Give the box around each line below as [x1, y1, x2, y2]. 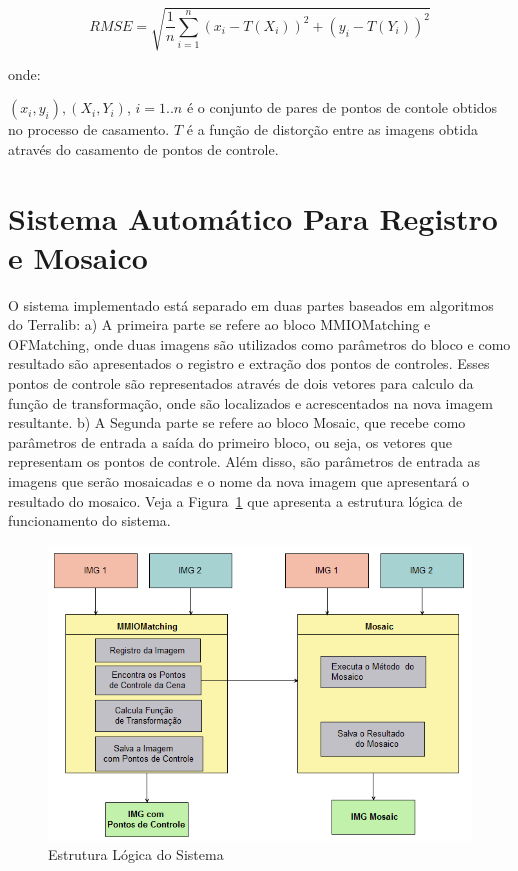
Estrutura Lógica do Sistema [48, 844, 224, 865]
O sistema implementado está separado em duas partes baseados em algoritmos [8, 294, 494, 315]
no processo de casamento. [8, 119, 170, 140]
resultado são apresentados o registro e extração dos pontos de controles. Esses [8, 353, 490, 374]
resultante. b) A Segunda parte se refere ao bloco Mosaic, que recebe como [8, 412, 466, 433]
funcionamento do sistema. [8, 510, 171, 531]
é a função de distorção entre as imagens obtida [186, 119, 478, 140]
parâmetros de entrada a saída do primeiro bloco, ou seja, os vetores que [8, 431, 452, 452]
